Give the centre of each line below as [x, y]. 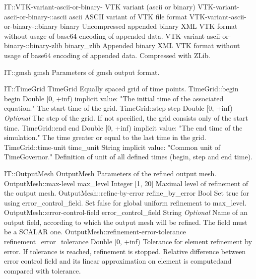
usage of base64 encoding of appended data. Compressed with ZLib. [107, 55]
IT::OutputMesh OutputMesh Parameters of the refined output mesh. [110, 173]
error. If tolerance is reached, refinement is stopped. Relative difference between [125, 251]
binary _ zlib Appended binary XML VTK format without [152, 45]
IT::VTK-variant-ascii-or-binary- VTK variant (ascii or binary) [100, 6]
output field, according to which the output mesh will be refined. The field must [126, 222]
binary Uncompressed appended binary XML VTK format [149, 26]
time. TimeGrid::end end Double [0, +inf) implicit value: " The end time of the [123, 127]
